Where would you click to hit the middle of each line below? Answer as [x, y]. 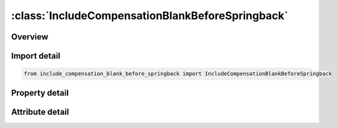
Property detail [40, 93]
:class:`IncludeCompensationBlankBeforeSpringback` [150, 16]
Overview [30, 37]
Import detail [36, 56]
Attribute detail [40, 112]
